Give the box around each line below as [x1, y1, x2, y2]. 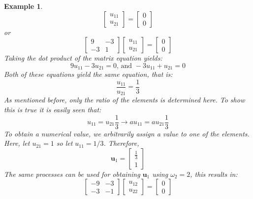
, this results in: [190, 168, 238, 179]
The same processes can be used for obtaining [4, 168, 140, 179]
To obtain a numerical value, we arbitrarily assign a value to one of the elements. [4, 128, 250, 138]
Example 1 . [4, 1, 43, 11]
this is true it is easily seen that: [4, 104, 101, 114]
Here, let [4, 138, 30, 148]
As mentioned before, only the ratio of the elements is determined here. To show [4, 95, 245, 105]
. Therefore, [103, 138, 139, 148]
